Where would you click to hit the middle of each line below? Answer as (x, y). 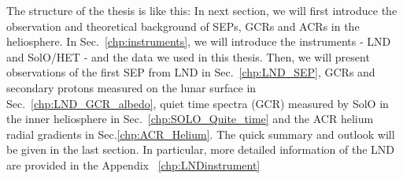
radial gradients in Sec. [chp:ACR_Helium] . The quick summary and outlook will (201, 134)
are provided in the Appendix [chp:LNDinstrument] (133, 164)
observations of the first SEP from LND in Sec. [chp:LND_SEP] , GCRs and (191, 72)
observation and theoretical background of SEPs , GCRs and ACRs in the (183, 26)
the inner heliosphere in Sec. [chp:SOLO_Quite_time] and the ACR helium (190, 119)
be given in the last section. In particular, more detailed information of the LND (201, 149)
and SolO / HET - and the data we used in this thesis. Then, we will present (188, 56)
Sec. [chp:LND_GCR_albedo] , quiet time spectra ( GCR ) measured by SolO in (198, 103)
